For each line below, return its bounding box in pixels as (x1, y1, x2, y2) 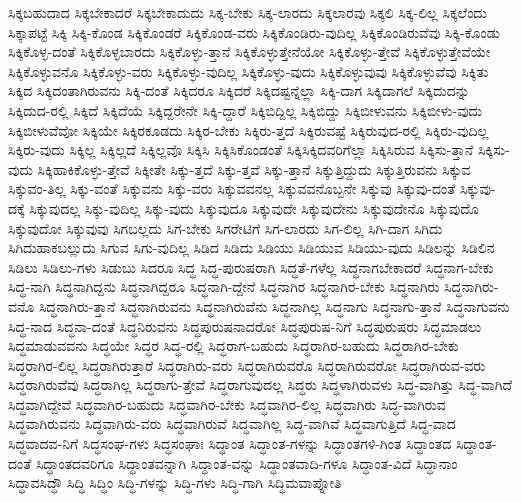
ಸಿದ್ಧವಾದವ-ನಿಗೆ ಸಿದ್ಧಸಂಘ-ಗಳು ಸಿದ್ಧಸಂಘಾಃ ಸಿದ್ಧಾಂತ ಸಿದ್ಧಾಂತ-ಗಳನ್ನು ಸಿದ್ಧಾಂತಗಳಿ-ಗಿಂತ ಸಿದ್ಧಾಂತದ (8, 433, 452, 454)
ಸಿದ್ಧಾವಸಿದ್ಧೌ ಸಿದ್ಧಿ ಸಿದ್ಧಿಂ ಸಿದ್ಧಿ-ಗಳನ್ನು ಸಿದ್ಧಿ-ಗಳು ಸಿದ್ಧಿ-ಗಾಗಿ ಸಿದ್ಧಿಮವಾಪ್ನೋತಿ (8, 472, 342, 493)
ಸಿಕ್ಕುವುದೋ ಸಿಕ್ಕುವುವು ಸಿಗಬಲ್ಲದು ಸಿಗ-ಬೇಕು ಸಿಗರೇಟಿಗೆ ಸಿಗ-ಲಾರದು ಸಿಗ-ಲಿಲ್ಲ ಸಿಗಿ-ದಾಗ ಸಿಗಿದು (8, 217, 443, 238)
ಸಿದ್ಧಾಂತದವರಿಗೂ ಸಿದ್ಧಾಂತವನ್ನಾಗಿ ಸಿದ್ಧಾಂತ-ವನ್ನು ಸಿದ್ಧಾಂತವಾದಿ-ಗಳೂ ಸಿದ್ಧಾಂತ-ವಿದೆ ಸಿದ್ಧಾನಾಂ (35, 452, 458, 473)
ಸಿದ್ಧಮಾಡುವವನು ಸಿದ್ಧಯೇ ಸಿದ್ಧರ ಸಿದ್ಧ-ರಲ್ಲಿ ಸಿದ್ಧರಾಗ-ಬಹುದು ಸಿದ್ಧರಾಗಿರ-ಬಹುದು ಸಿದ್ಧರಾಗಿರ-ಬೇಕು (8, 335, 459, 356)
